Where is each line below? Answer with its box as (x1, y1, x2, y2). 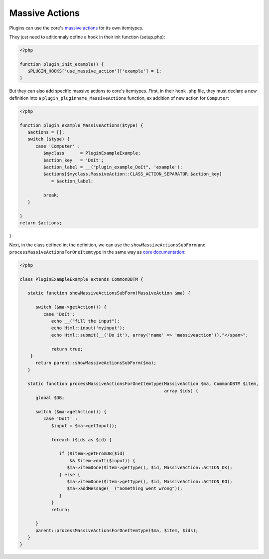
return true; (51, 346, 83, 352)
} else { (59, 472, 81, 477)
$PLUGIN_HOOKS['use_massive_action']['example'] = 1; (27, 68, 162, 74)
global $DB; (35, 395, 65, 401)
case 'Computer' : (35, 143, 81, 149)
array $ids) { (164, 388, 199, 393)
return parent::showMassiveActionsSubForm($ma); (35, 360, 156, 366)
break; (43, 192, 60, 198)
